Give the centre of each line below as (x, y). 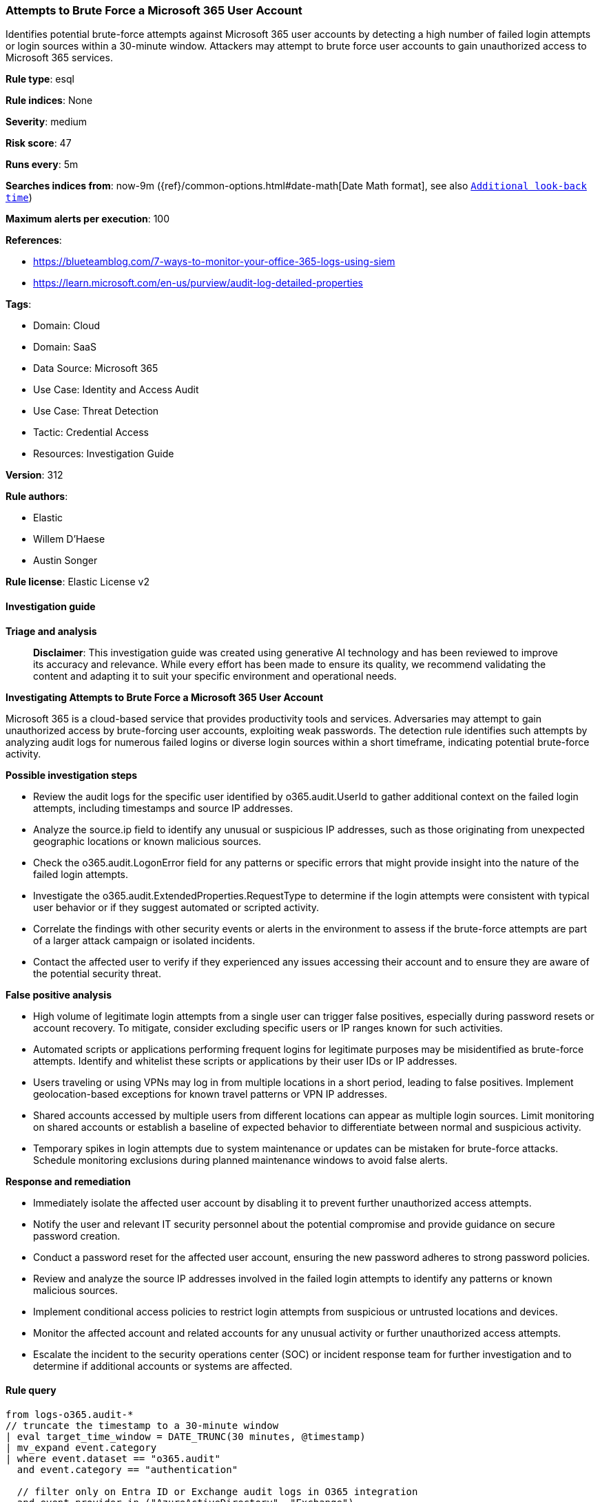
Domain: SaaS (65, 347)
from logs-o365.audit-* (70, 1414)
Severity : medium (46, 122)
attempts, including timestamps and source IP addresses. (163, 808)
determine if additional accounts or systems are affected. (163, 1366)
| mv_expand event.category (81, 1447)
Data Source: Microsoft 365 (96, 368)
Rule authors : (37, 497)
